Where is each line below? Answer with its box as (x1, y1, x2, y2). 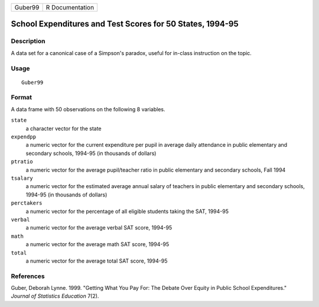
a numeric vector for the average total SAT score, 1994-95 (25, 257, 168, 264)
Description (11, 37, 45, 46)
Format (11, 93, 32, 102)
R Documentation (45, 4, 95, 11)
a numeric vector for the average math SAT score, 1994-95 (25, 241, 170, 248)
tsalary (11, 174, 34, 182)
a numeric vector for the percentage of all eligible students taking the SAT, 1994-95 (25, 208, 229, 215)
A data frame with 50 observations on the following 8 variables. (11, 105, 165, 112)
